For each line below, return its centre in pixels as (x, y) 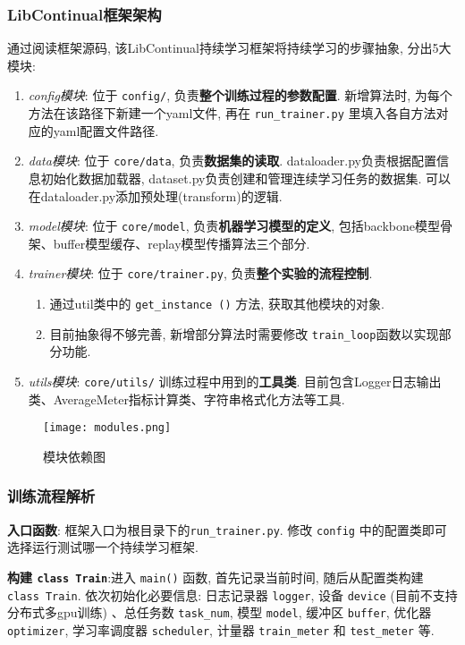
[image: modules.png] (107, 428)
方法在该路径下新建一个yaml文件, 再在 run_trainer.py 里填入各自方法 (232, 113)
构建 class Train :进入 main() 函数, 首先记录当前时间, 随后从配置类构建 (216, 577)
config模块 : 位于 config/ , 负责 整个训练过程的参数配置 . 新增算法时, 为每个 (240, 95)
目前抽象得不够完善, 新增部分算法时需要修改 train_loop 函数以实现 (244, 333)
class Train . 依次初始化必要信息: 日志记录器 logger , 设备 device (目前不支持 (232, 594)
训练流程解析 (51, 496)
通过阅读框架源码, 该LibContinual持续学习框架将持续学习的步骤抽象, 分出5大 (229, 48)
